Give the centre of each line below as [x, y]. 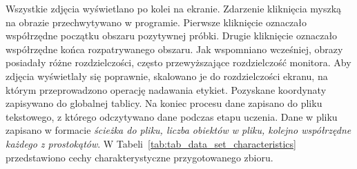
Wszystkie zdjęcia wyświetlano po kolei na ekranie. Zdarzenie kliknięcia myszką [174, 8]
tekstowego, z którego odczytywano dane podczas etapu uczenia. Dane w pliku [172, 116]
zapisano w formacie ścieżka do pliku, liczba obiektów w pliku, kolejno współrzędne [178, 130]
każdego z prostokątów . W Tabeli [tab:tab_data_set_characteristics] [151, 143]
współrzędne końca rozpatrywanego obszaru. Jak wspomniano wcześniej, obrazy [174, 49]
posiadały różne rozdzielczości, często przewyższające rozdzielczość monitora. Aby [178, 62]
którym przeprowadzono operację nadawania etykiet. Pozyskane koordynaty [166, 89]
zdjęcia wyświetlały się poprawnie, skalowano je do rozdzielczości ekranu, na [167, 76]
